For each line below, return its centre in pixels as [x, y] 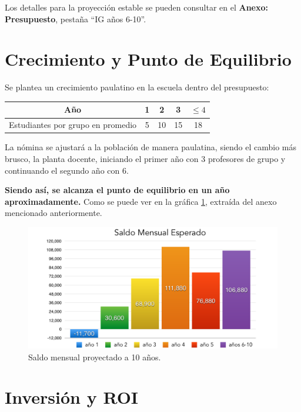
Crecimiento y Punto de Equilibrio [148, 59]
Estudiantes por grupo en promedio [73, 125]
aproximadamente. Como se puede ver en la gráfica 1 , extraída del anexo [141, 201]
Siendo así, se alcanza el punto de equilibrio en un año [117, 190]
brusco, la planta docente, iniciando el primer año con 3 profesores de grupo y [145, 158]
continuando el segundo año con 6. [67, 170]
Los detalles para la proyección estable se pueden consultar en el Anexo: [136, 7]
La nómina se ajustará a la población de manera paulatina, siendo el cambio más [151, 147]
